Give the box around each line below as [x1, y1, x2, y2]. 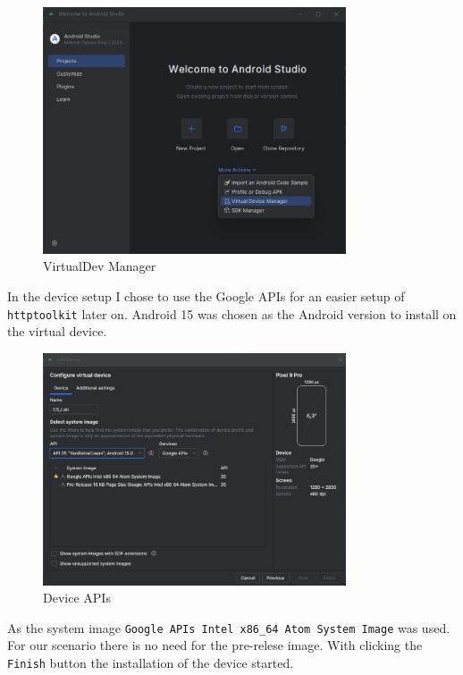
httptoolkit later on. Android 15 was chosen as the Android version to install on [7, 304, 457, 323]
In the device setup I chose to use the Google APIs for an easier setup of [7, 286, 405, 305]
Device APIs [43, 588, 111, 607]
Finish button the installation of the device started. [7, 654, 294, 672]
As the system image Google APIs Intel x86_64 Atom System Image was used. [7, 618, 450, 637]
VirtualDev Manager [43, 257, 156, 275]
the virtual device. [7, 322, 107, 341]
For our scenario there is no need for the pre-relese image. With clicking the [7, 636, 423, 654]
